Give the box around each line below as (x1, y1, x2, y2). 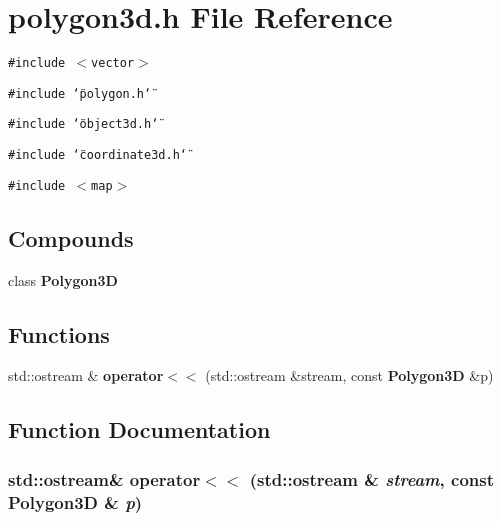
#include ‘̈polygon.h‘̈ (8, 86, 152, 101)
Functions (8, 318, 110, 349)
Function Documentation (8, 414, 271, 445)
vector (91, 56, 135, 71)
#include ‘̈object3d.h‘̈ (8, 117, 159, 132)
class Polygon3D (8, 269, 118, 290)
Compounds (8, 222, 134, 253)
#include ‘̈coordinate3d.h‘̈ (8, 148, 187, 163)
